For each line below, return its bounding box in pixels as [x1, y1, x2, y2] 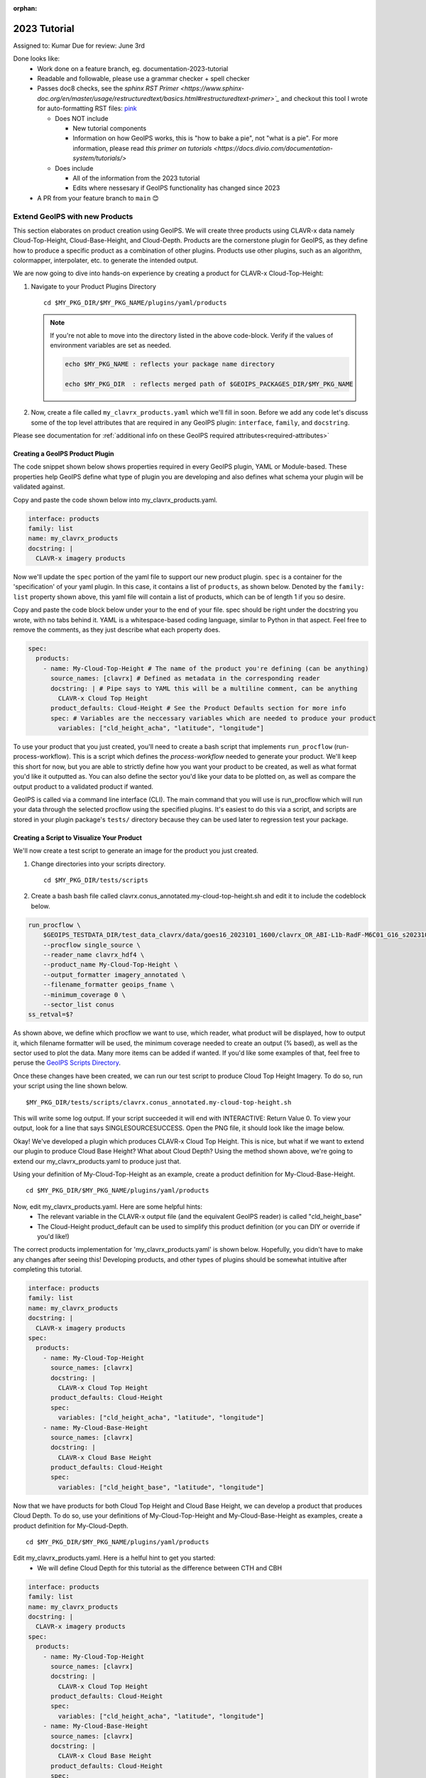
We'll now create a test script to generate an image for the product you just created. [13, 846, 258, 855]
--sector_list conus [43, 1000, 115, 1008]
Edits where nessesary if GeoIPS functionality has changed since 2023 [72, 183, 280, 192]
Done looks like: [13, 54, 60, 63]
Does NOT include [55, 114, 109, 122]
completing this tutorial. [13, 1265, 82, 1274]
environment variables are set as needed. [50, 341, 172, 350]
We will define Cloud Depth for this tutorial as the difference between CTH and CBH [37, 1563, 283, 1572]
